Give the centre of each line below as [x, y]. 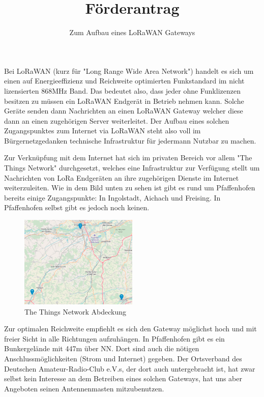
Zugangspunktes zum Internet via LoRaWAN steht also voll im [102, 131]
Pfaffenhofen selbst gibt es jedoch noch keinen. [77, 207]
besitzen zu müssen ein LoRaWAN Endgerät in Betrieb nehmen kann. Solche [124, 101]
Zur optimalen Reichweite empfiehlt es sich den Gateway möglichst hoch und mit [130, 329]
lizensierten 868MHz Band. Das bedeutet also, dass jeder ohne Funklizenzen [122, 90]
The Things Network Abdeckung [76, 311]
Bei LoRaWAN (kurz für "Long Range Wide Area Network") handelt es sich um [129, 70]
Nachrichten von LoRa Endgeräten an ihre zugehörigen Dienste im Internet [122, 177]
